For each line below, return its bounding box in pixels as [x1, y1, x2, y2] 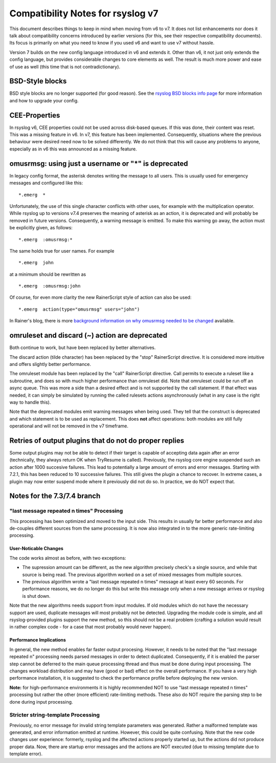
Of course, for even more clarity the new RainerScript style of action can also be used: [9, 294, 192, 300]
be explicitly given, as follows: [9, 225, 73, 231]
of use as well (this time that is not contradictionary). [9, 63, 121, 70]
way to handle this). [9, 399, 51, 405]
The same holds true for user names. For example [9, 248, 114, 254]
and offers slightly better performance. [9, 361, 91, 367]
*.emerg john [18, 260, 54, 266]
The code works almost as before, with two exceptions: [9, 555, 126, 561]
